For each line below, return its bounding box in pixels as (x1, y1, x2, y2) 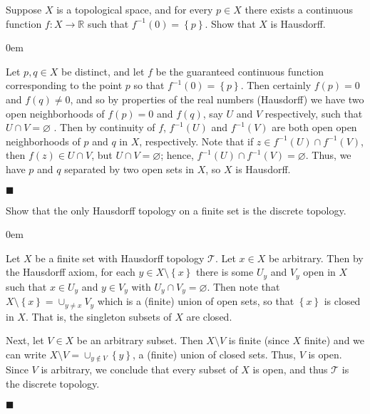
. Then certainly (240, 78, 312, 93)
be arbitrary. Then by (268, 250, 364, 265)
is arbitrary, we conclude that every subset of (41, 362, 238, 377)
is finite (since (228, 333, 289, 348)
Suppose (6, 2, 42, 16)
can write (6, 346, 46, 361)
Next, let (6, 333, 44, 348)
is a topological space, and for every (56, 2, 213, 16)
